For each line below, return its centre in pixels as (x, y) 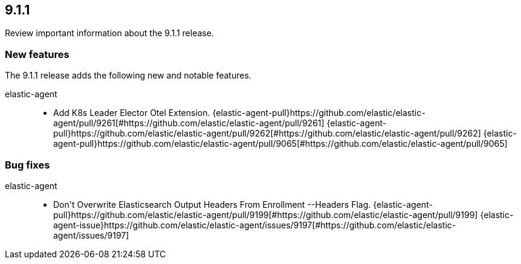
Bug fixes (28, 165)
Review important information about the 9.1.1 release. (109, 33)
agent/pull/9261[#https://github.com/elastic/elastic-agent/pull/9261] (189, 123)
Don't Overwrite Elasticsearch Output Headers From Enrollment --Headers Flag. (212, 204)
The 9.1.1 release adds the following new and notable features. (128, 76)
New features (37, 54)
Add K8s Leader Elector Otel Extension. (132, 113)
